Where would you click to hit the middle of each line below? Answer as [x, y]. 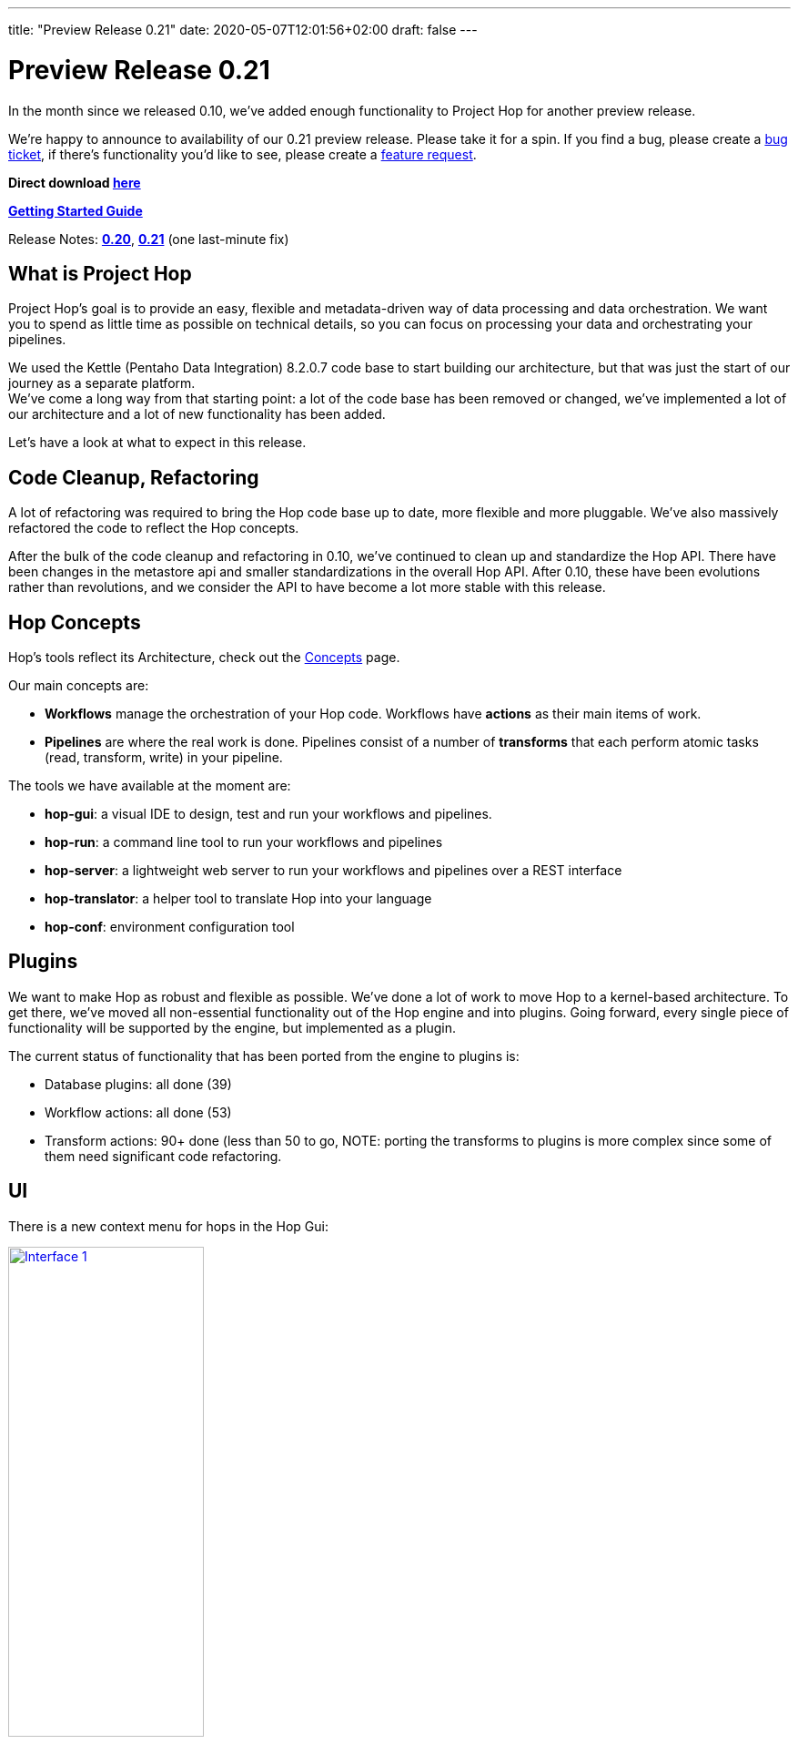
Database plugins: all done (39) [138, 1084]
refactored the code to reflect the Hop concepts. [154, 528]
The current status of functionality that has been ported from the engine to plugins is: [264, 1056]
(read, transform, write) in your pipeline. [164, 758]
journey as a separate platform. [102, 383]
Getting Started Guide [76, 210]
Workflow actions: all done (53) [138, 1112]
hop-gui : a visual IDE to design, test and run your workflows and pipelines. [268, 814]
